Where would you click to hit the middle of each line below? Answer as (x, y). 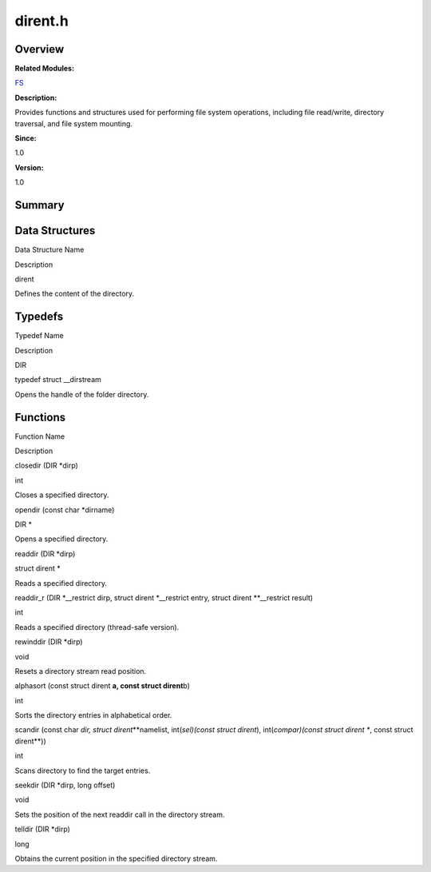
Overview (40, 49)
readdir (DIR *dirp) (45, 553)
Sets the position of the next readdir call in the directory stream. (120, 814)
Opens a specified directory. (61, 539)
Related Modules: (45, 69)
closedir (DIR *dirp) (47, 466)
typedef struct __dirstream (58, 380)
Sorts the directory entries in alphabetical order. (93, 715)
